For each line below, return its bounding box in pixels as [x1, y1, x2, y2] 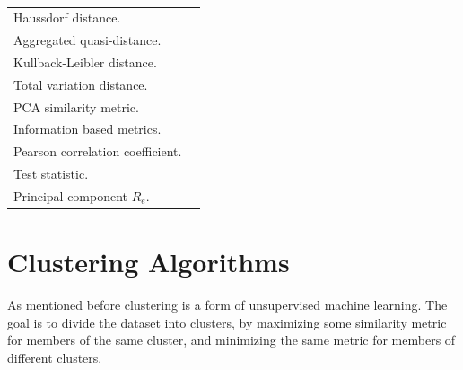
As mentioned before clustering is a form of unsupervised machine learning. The [7, 295, 448, 314]
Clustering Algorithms [7, 243, 290, 280]
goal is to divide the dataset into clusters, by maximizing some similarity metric [7, 313, 447, 331]
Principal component [13, 187, 128, 205]
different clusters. [7, 348, 102, 366]
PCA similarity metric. [13, 97, 139, 116]
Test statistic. [13, 164, 89, 183]
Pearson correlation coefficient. [13, 142, 182, 161]
